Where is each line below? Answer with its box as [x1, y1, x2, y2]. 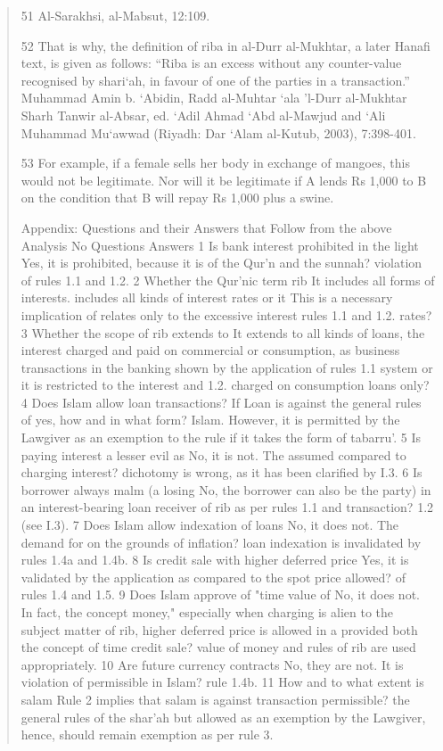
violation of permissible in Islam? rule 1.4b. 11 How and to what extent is [21, 673, 424, 691]
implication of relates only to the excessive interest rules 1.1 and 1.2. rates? [21, 305, 432, 324]
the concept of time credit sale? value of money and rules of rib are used [21, 638, 416, 656]
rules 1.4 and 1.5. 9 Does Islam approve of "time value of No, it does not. [21, 585, 420, 604]
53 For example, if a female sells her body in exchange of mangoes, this [21, 153, 410, 172]
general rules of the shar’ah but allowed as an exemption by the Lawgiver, [21, 707, 426, 726]
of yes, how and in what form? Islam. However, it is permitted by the [21, 410, 400, 429]
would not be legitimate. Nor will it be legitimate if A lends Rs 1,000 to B [21, 170, 427, 189]
